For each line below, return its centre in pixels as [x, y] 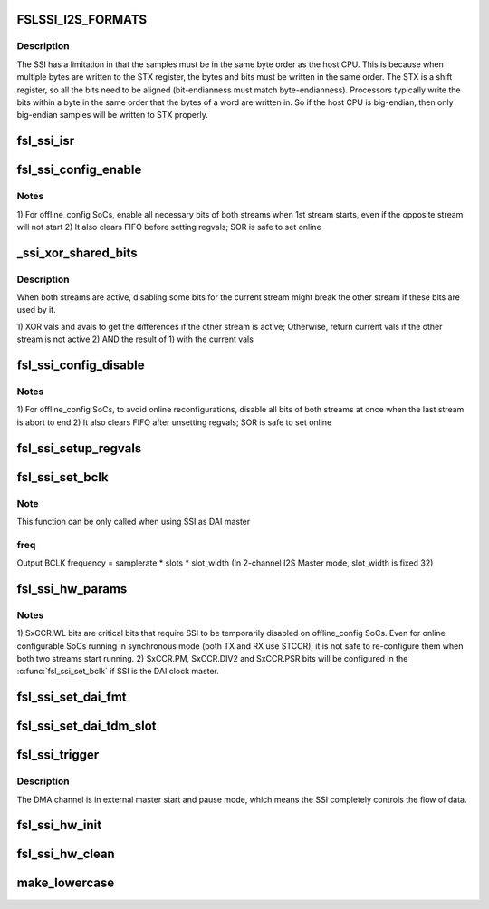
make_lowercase [66, 883]
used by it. [36, 310]
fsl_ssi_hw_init [59, 825]
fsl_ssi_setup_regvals [79, 448]
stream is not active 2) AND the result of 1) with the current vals [135, 339]
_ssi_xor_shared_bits [77, 252]
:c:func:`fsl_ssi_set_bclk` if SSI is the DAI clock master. [118, 672]
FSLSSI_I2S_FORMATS [82, 19]
